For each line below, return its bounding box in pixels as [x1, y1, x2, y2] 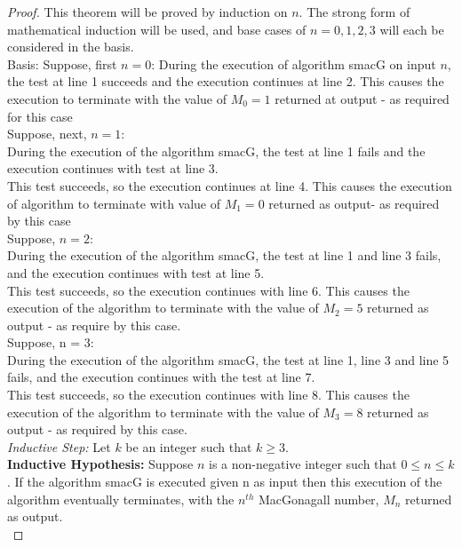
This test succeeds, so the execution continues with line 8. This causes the [7, 385, 410, 404]
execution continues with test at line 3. [7, 159, 219, 178]
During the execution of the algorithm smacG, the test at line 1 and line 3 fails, [7, 246, 442, 265]
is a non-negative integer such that [209, 455, 397, 473]
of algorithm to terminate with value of [7, 194, 221, 212]
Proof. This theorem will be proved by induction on [7, 3, 288, 20]
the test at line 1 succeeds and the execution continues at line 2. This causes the [7, 72, 444, 91]
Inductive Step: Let [7, 437, 111, 456]
